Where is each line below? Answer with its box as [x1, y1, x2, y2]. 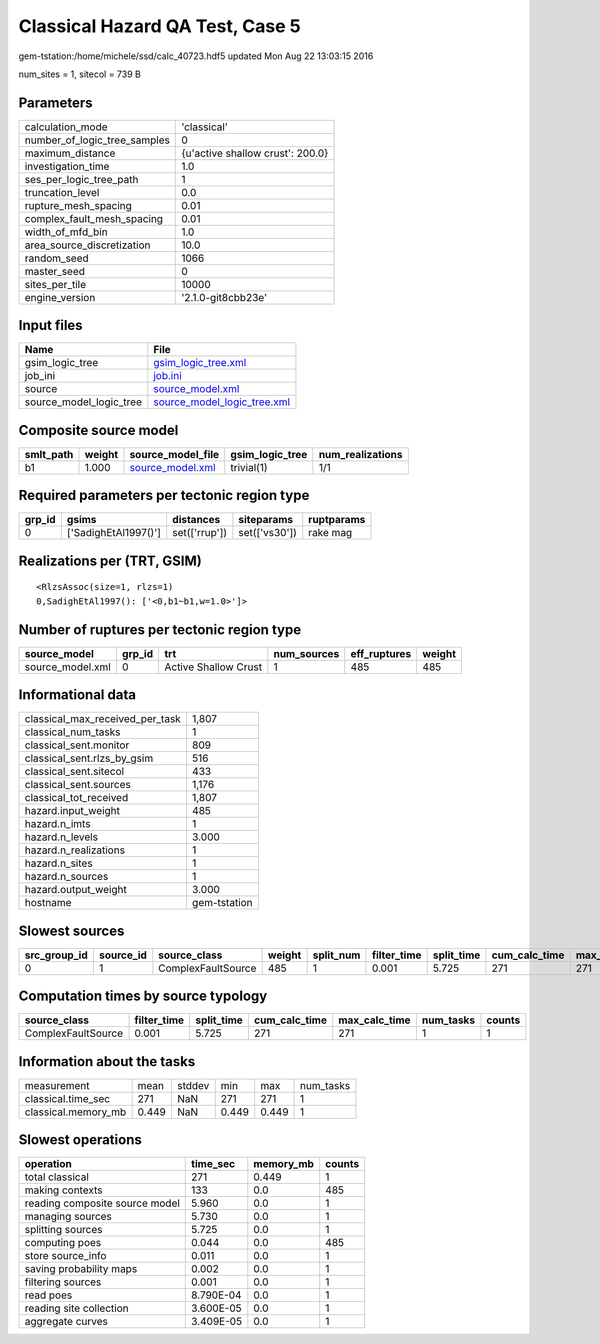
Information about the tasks [18, 1053, 196, 1070]
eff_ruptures [350, 646, 412, 660]
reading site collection [24, 1301, 129, 1315]
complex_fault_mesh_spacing [24, 211, 164, 225]
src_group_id [24, 948, 89, 962]
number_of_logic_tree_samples [24, 133, 170, 147]
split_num [312, 948, 361, 962]
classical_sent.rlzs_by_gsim [24, 751, 154, 765]
